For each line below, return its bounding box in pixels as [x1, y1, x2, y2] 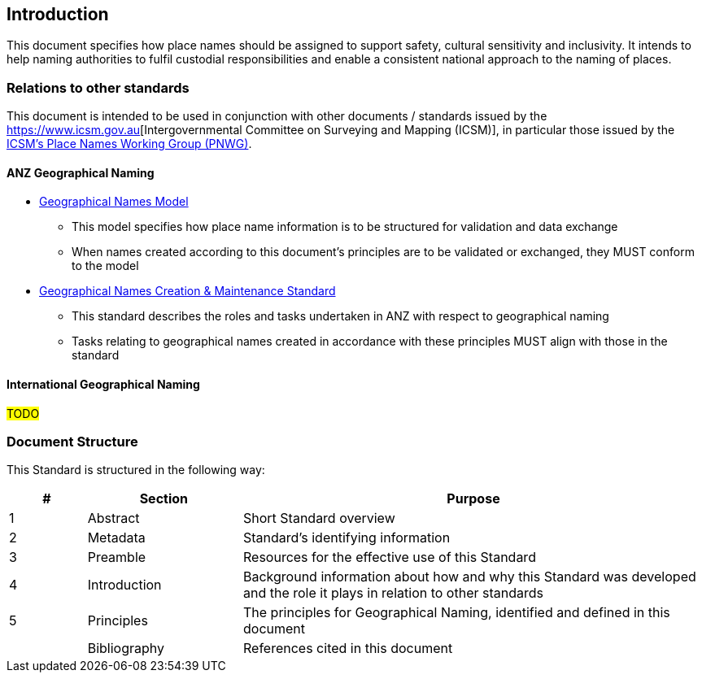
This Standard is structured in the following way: [7, 463, 265, 477]
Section [139, 490, 189, 507]
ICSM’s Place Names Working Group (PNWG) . [7, 137, 252, 151]
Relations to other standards [7, 79, 190, 96]
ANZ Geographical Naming [7, 165, 155, 180]
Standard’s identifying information [242, 529, 451, 546]
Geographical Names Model [39, 194, 189, 209]
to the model [72, 259, 139, 273]
